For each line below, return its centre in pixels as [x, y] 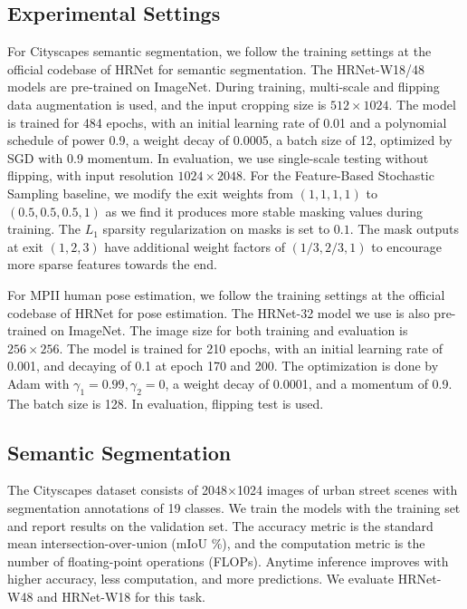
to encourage [407, 246]
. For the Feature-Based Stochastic [338, 175]
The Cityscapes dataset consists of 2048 [118, 490]
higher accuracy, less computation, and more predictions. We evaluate [200, 579]
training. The [44, 229]
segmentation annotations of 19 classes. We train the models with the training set [234, 508]
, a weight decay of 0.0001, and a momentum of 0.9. [309, 383]
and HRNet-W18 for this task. [121, 597]
